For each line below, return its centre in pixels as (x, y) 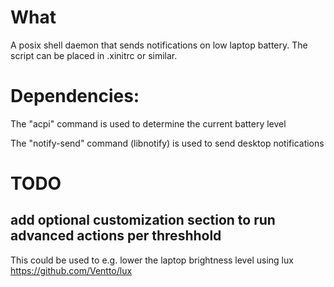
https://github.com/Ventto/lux (71, 270)
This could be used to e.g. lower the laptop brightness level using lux (152, 260)
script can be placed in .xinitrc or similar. (94, 55)
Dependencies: (75, 96)
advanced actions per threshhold (116, 236)
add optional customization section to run (143, 220)
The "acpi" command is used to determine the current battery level (148, 123)
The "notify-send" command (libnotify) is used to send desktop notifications (167, 143)
